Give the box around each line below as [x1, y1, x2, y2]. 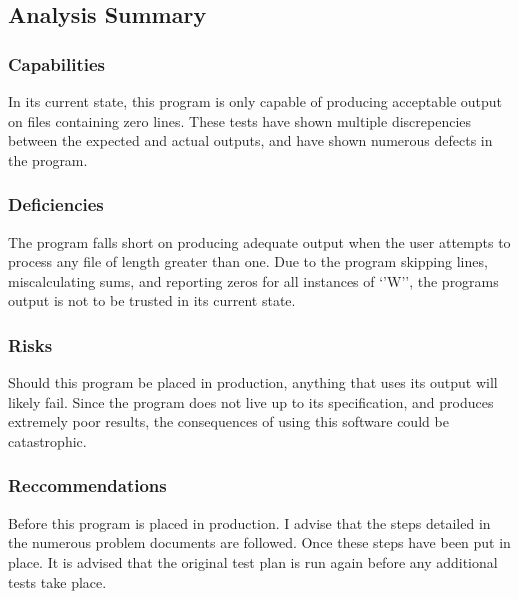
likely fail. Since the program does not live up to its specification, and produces [8, 391, 494, 412]
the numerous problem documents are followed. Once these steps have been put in [8, 532, 511, 553]
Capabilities [8, 51, 106, 76]
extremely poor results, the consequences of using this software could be [8, 411, 449, 432]
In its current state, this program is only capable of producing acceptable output [8, 91, 503, 111]
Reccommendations [8, 473, 167, 498]
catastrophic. [8, 430, 87, 451]
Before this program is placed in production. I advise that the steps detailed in [8, 512, 491, 533]
